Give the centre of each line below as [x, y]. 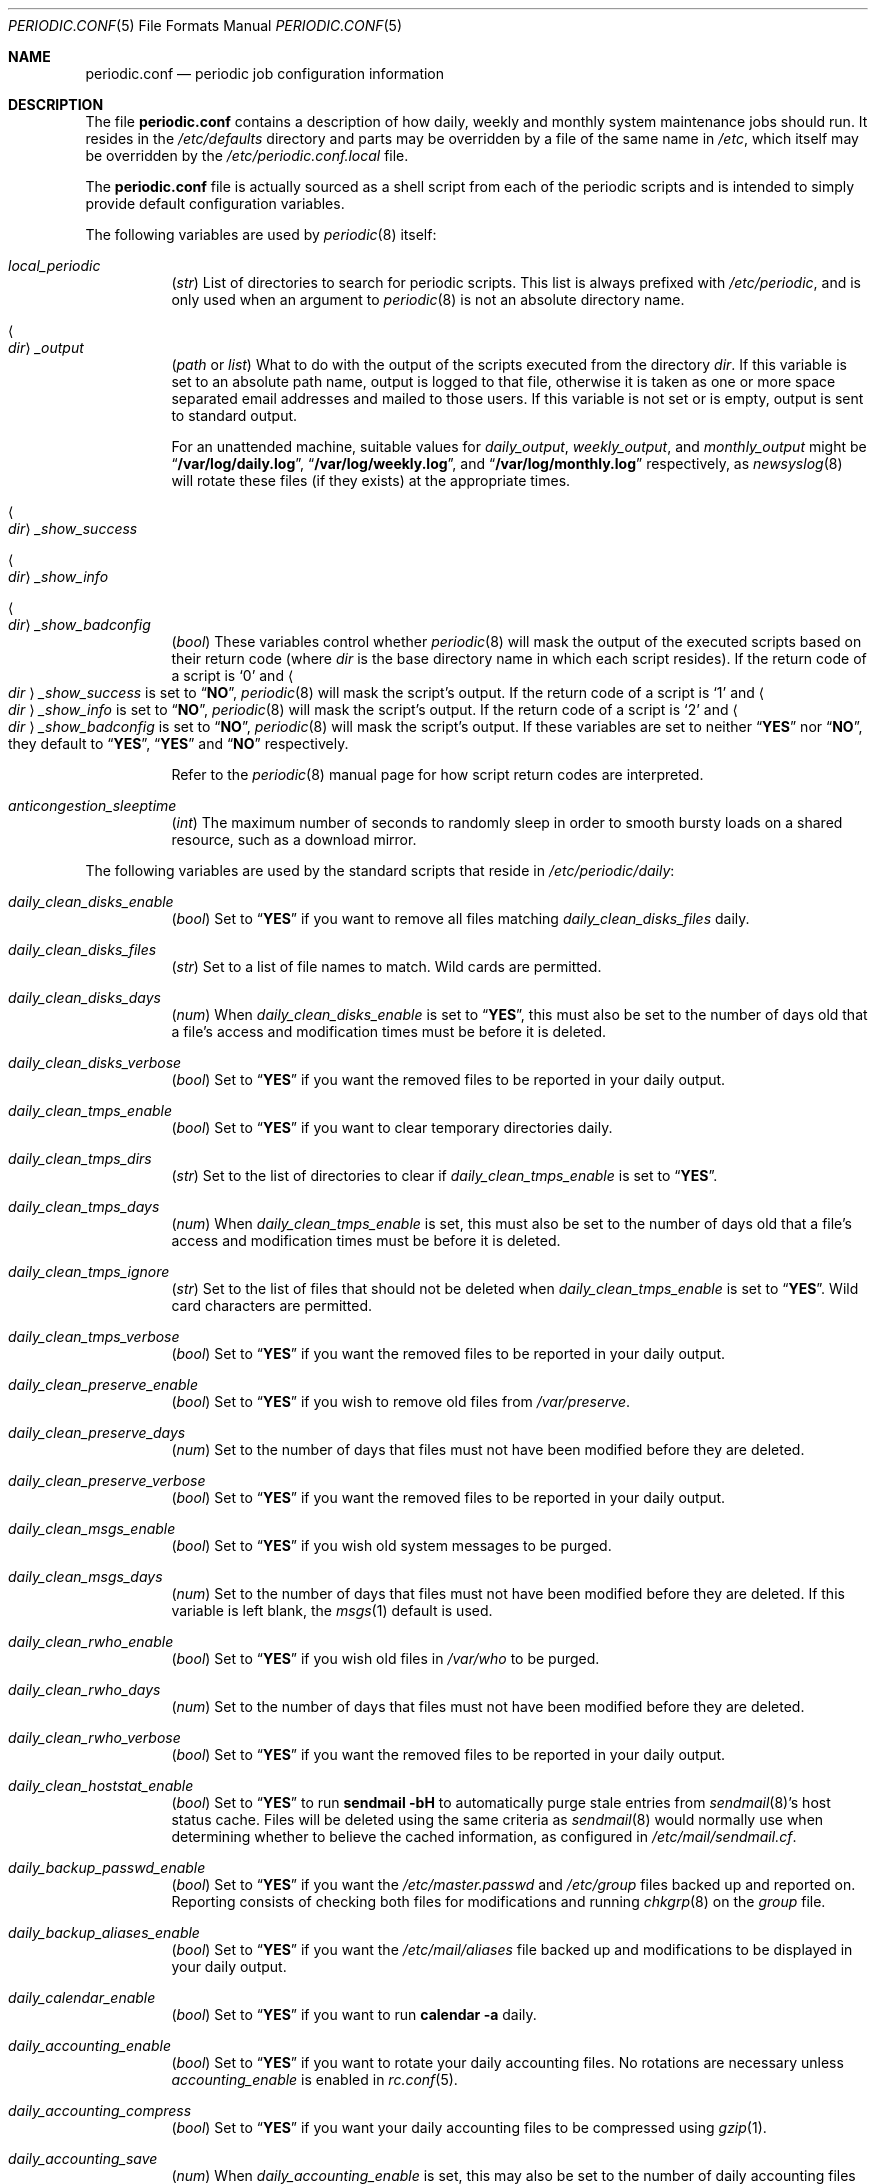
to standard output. [234, 415]
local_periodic [54, 265]
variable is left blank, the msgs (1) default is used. [332, 1610]
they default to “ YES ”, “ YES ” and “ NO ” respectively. [178, 743]
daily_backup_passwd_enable [107, 1867]
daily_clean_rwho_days [84, 1689]
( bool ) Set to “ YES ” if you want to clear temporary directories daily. [392, 1127]
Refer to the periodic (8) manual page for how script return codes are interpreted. [437, 774]
